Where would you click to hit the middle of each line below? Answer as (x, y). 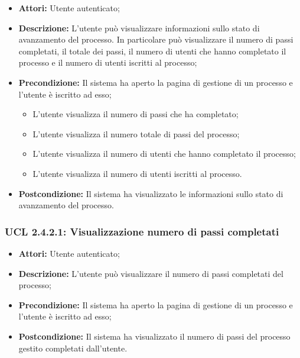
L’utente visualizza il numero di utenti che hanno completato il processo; (164, 154)
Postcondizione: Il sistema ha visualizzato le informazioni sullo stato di (151, 193)
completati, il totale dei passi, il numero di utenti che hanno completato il (152, 51)
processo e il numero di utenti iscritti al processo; (108, 62)
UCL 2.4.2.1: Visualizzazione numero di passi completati (142, 231)
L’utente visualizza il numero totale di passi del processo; (136, 133)
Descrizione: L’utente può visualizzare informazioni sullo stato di (139, 28)
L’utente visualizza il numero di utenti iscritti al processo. (137, 173)
